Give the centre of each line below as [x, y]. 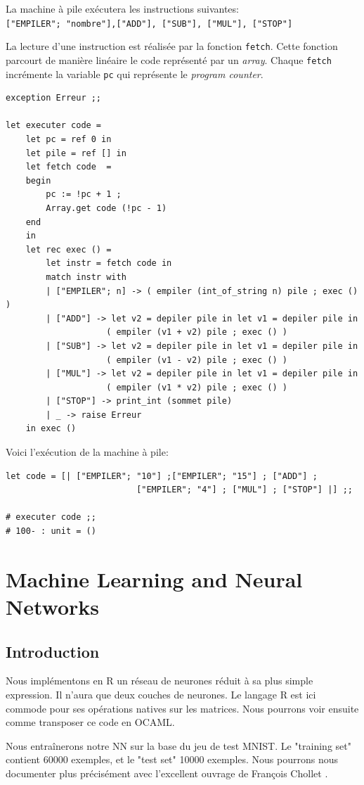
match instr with [86, 277]
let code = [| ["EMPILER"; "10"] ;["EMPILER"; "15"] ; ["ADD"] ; [162, 476]
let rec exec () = [69, 249]
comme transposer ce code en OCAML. [90, 722]
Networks [53, 606]
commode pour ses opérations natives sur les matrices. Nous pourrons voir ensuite [182, 708]
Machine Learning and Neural [154, 579]
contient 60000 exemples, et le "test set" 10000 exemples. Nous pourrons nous [172, 759]
